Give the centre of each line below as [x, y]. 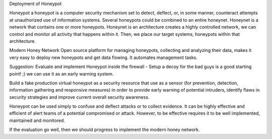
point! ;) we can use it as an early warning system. [61, 74]
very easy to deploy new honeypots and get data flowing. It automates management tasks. [103, 57]
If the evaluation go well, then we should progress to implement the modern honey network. [105, 130]
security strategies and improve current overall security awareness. [79, 97]
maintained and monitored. [37, 120]
